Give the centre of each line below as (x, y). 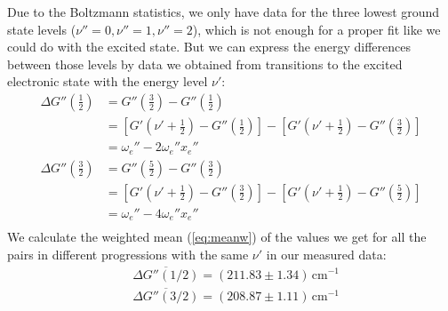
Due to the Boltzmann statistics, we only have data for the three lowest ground (224, 12)
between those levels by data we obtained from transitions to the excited (205, 64)
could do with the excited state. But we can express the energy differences (209, 47)
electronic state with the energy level (108, 81)
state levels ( (42, 29)
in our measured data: (326, 254)
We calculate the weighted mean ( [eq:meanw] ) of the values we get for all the (217, 237)
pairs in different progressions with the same (128, 254)
